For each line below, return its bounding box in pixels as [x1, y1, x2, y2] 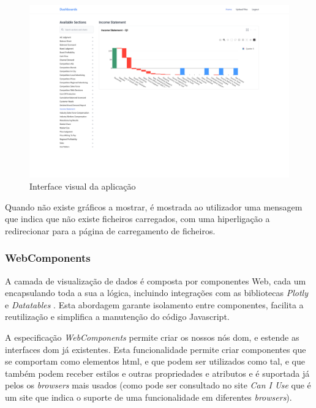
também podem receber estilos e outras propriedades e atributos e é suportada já [5, 366, 310, 379]
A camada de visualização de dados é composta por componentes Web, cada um [5, 274, 306, 287]
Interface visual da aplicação [29, 179, 136, 192]
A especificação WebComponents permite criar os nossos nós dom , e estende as [5, 330, 299, 343]
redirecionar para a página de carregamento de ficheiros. [5, 224, 216, 237]
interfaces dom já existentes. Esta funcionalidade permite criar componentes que [5, 343, 306, 355]
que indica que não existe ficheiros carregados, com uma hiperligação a [5, 212, 270, 225]
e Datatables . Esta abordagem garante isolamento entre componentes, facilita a [5, 298, 304, 311]
